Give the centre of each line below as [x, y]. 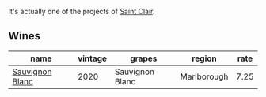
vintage [93, 58]
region [204, 58]
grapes [144, 58]
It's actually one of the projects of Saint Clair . [82, 11]
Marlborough [204, 76]
